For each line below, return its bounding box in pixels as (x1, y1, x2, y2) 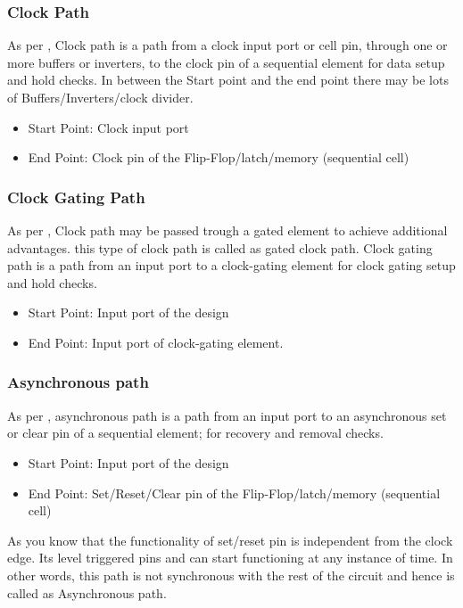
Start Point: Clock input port (28, 118, 189, 136)
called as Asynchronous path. (7, 583, 167, 602)
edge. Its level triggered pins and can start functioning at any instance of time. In (7, 548, 453, 567)
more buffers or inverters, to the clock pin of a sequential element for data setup (7, 53, 445, 71)
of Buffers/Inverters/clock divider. (7, 88, 194, 106)
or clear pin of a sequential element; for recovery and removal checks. (7, 423, 384, 442)
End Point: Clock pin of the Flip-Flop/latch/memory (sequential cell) (28, 148, 409, 167)
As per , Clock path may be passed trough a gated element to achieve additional (7, 221, 448, 239)
